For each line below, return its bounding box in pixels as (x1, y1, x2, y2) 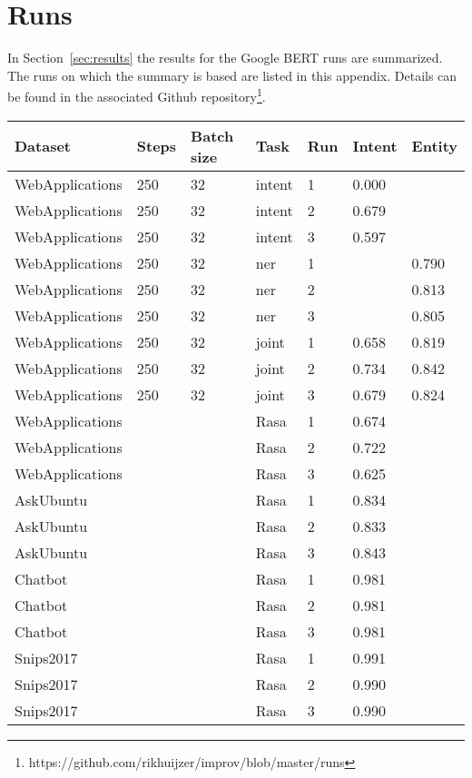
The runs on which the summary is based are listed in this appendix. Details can (7, 65, 457, 84)
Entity (411, 135, 457, 157)
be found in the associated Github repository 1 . (7, 84, 266, 105)
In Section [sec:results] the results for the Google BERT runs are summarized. (7, 48, 443, 67)
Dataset (15, 135, 72, 157)
